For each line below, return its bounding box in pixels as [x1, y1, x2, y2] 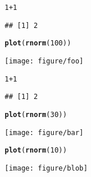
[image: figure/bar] [5, 128, 84, 137]
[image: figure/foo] [5, 56, 84, 65]
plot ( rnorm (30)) [5, 110, 67, 119]
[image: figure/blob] [5, 164, 88, 172]
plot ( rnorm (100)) [5, 39, 71, 48]
